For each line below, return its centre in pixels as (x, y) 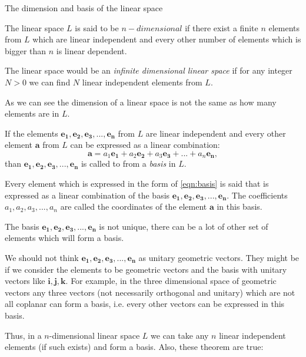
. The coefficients (257, 195)
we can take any (180, 335)
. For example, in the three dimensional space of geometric (171, 281)
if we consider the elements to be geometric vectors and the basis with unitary (146, 269)
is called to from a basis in (128, 163)
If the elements (31, 133)
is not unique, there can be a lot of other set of (184, 226)
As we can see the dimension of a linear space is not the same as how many (141, 102)
